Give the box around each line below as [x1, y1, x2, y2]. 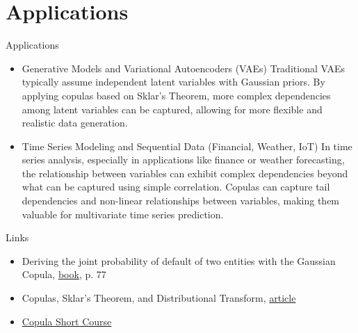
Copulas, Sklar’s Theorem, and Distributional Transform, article [22, 291, 296, 305]
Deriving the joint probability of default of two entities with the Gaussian [22, 253, 336, 268]
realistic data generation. [22, 115, 128, 130]
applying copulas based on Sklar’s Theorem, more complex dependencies [22, 88, 331, 102]
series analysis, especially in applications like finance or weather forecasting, [22, 152, 345, 167]
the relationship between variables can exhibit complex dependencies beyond [22, 165, 348, 180]
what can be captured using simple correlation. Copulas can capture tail [22, 179, 330, 194]
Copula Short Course [22, 314, 112, 328]
